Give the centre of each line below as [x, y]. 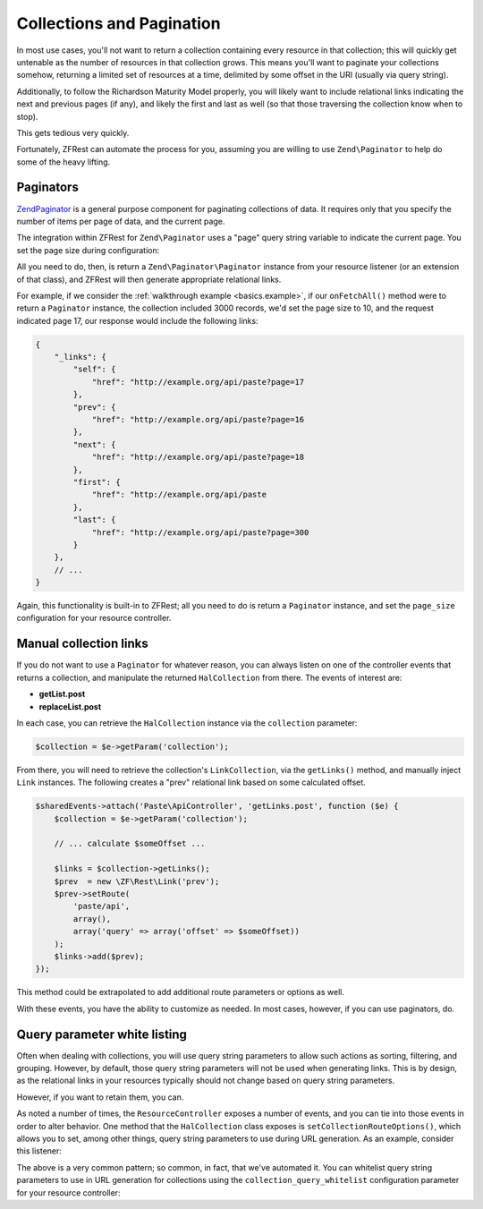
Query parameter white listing [102, 1034]
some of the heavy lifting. [64, 162]
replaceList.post [70, 706]
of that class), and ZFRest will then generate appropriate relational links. [149, 279]
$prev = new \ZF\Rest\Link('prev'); [137, 881]
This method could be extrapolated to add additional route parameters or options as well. [180, 992]
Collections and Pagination [119, 23]
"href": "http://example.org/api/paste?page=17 [198, 382]
